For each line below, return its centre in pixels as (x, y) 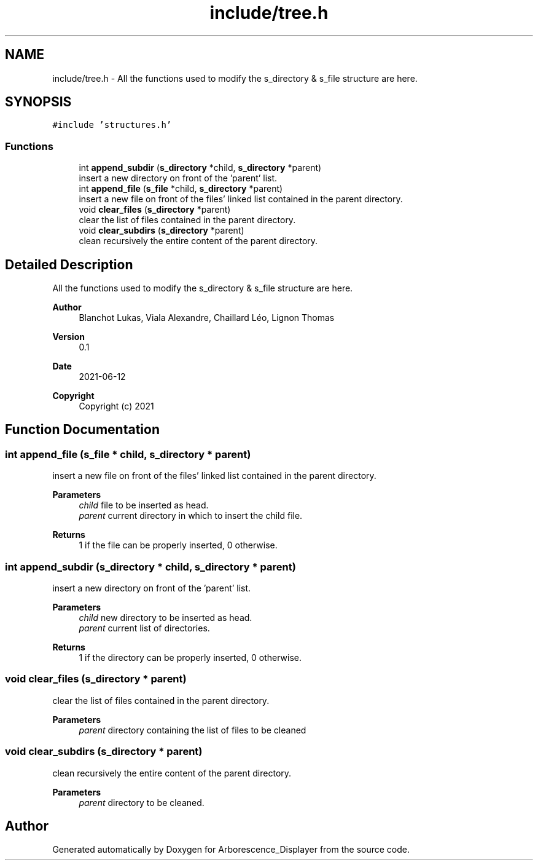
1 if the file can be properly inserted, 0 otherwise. (178, 545)
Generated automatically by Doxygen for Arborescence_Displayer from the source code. (231, 850)
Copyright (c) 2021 (116, 406)
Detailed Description (69, 264)
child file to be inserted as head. (144, 505)
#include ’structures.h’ (112, 125)
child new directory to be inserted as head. (166, 618)
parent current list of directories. (144, 628)
